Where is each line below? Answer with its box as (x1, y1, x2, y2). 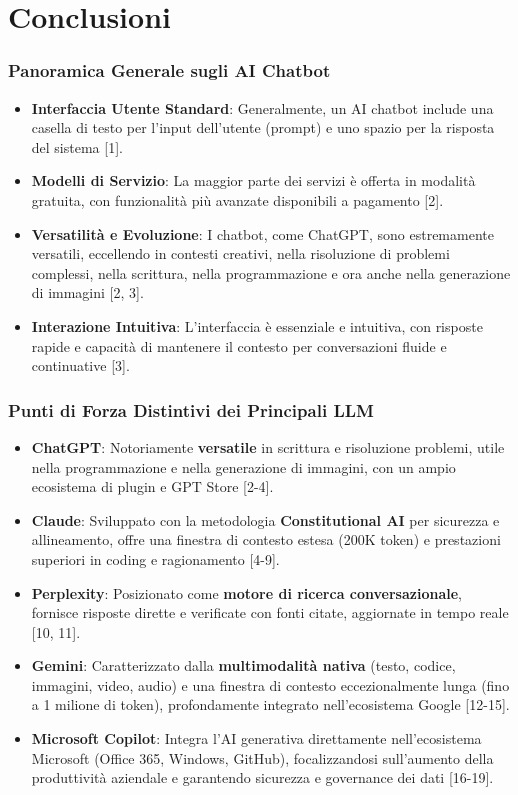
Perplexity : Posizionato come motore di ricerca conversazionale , (31, 582, 462, 603)
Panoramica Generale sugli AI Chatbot (8, 58, 331, 83)
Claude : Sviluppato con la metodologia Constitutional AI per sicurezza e (31, 509, 500, 530)
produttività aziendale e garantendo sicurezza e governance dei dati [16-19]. (31, 767, 494, 788)
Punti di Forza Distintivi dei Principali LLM (8, 397, 374, 422)
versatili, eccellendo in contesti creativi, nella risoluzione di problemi (31, 243, 450, 264)
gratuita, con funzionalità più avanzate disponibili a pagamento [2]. (31, 189, 444, 210)
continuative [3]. (31, 355, 130, 376)
